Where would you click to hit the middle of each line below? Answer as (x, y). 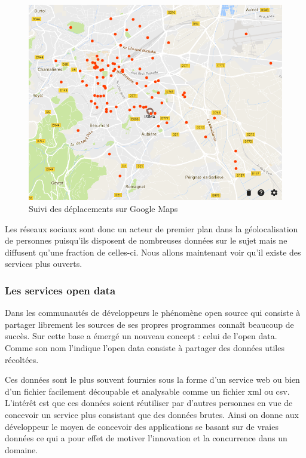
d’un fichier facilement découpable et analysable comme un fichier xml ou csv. (147, 391)
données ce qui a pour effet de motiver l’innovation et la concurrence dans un (146, 438)
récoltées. (22, 359)
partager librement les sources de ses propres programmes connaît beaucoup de (149, 324)
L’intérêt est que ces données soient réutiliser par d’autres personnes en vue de (149, 403)
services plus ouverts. (44, 264)
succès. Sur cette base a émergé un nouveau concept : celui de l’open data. (141, 336)
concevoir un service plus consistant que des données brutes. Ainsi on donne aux (152, 414)
